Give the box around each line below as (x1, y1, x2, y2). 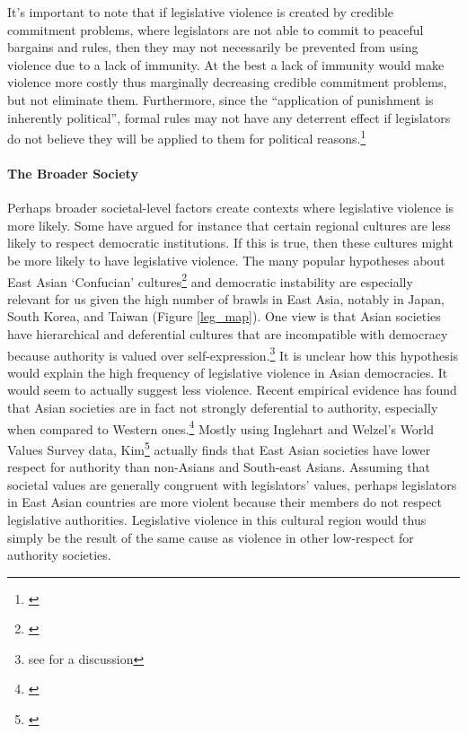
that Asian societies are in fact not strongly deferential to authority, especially (7, 398, 438, 417)
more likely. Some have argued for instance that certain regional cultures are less (7, 215, 451, 234)
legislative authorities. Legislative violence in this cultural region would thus (7, 510, 427, 528)
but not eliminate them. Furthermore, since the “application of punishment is (7, 90, 434, 109)
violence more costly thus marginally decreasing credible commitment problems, (7, 73, 447, 92)
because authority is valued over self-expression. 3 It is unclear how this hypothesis (7, 343, 459, 364)
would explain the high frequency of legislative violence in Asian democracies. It (7, 362, 448, 381)
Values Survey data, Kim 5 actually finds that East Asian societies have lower (7, 437, 431, 458)
